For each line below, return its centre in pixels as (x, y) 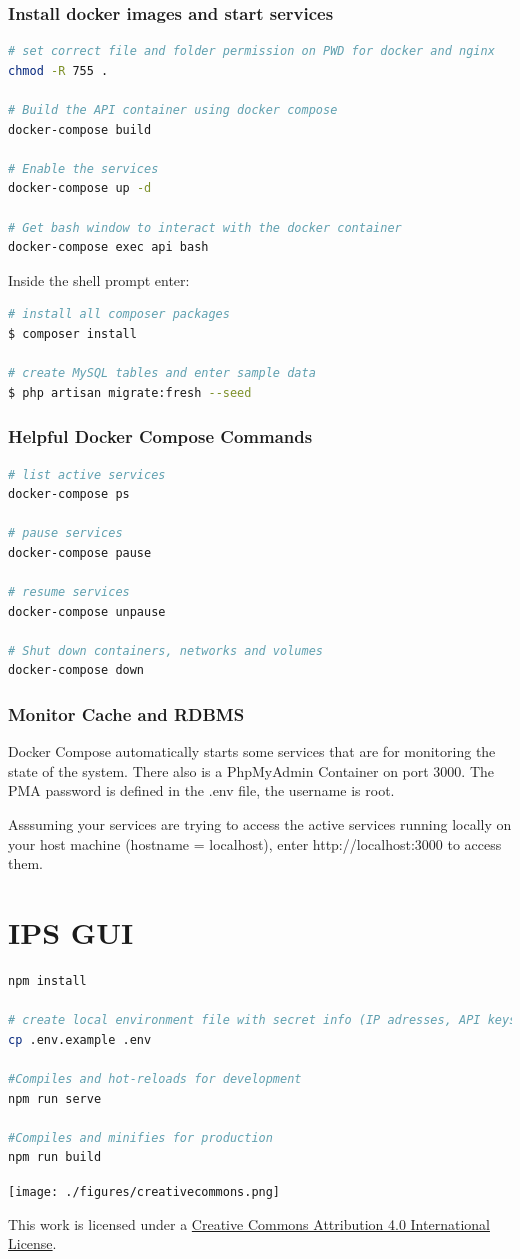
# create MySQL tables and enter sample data (162, 373)
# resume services (69, 592)
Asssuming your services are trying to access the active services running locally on (260, 824)
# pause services (65, 533)
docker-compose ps (69, 494)
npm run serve (55, 1098)
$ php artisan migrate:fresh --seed (130, 392)
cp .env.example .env (80, 1039)
